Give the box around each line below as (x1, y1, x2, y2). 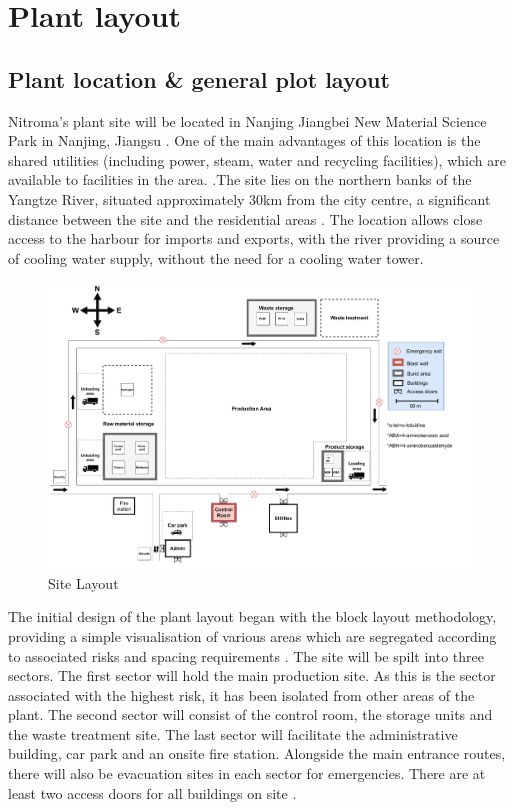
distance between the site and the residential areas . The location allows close (8, 208, 483, 229)
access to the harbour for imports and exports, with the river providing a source (8, 228, 500, 249)
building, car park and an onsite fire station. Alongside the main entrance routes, (8, 743, 506, 764)
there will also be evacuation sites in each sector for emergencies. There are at (8, 763, 486, 784)
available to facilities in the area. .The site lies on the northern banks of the (8, 169, 472, 190)
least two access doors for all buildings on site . (8, 782, 297, 803)
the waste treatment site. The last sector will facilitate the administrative (8, 723, 458, 744)
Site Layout (48, 572, 119, 593)
